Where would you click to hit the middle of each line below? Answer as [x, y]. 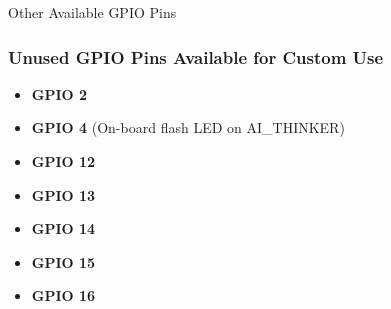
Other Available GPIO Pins [92, 12]
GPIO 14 [63, 228]
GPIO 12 [63, 161]
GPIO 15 [63, 261]
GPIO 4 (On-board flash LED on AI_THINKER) [188, 127]
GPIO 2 [59, 93]
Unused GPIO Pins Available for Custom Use [196, 56]
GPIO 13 [63, 194]
